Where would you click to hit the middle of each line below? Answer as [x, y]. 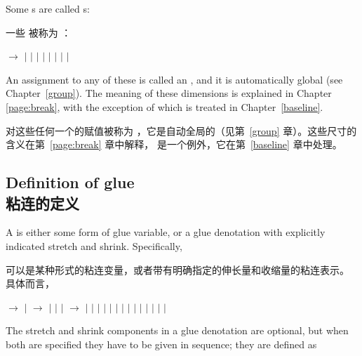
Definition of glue [70, 182]
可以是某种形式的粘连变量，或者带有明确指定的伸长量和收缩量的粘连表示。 [177, 269]
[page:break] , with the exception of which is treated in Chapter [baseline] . [165, 106]
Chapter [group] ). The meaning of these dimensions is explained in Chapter [169, 93]
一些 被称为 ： [39, 32]
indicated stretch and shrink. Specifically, [94, 245]
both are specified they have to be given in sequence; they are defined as [161, 344]
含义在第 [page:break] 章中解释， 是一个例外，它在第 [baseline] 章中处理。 [174, 144]
